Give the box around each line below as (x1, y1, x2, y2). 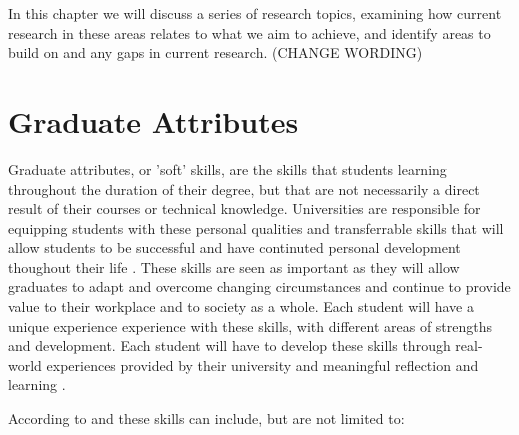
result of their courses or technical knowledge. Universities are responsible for (8, 198, 481, 219)
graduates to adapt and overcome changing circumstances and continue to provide (8, 276, 511, 297)
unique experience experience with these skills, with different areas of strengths (8, 315, 493, 336)
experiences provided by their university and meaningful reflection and (46, 354, 479, 375)
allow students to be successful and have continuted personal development (8, 237, 461, 258)
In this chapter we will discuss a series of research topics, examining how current (8, 3, 502, 23)
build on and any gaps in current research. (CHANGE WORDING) (8, 42, 423, 63)
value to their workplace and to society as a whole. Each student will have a (8, 296, 474, 317)
